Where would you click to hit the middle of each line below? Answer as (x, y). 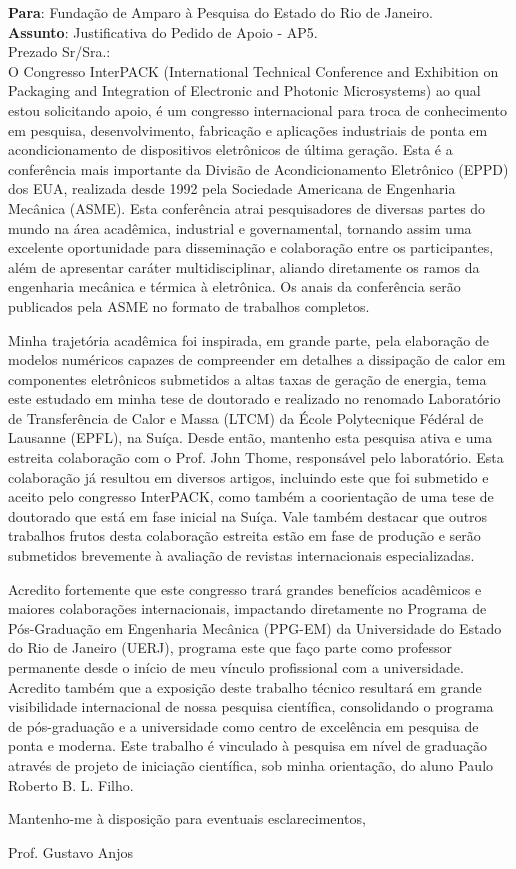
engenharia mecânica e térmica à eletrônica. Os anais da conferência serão (234, 286)
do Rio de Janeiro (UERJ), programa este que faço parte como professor (230, 647)
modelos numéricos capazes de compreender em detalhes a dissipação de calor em (257, 359)
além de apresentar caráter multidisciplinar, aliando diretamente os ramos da (244, 266)
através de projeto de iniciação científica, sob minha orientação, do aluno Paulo (251, 764)
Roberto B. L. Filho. (71, 784)
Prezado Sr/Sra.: (59, 51)
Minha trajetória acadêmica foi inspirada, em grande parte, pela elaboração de (249, 339)
